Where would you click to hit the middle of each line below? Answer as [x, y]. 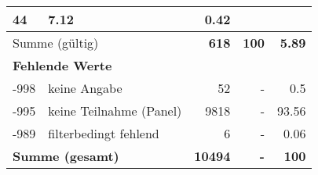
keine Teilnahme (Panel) [115, 111]
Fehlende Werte [62, 65]
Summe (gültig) [56, 43]
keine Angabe [85, 88]
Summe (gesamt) [66, 156]
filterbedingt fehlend [104, 133]
